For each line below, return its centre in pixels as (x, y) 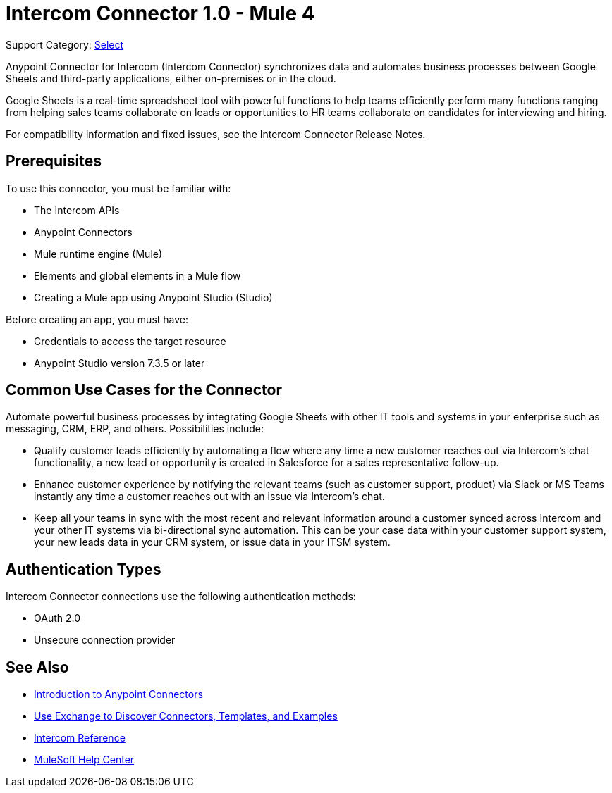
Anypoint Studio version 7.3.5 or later (120, 363)
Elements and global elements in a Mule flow (137, 275)
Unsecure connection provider (105, 640)
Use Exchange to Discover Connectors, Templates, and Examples (186, 716)
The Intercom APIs (77, 210)
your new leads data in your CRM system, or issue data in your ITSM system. (212, 542)
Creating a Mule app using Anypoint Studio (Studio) (153, 297)
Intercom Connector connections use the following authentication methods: (181, 597)
